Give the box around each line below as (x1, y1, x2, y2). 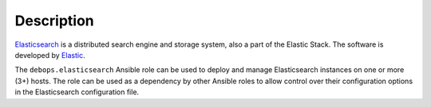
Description (14, 12, 95, 29)
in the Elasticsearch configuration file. (14, 87, 140, 97)
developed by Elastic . (14, 50, 85, 59)
